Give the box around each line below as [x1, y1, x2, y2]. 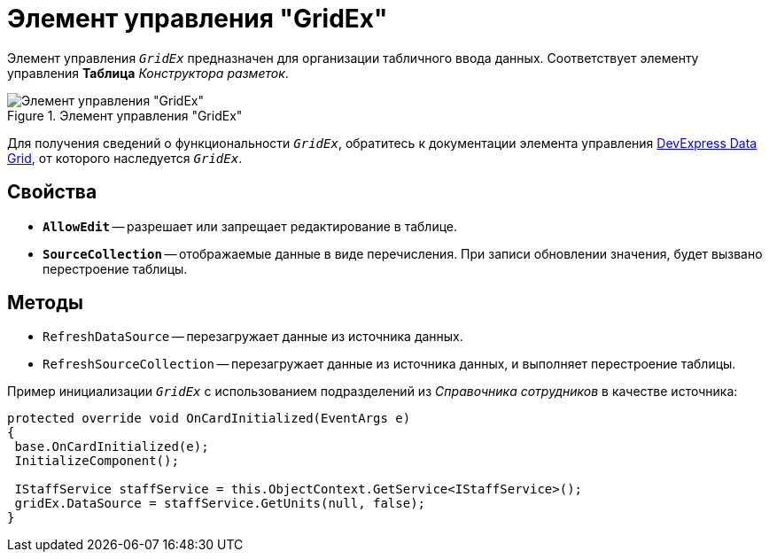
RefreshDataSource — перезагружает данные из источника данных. [43, 329, 463, 345]
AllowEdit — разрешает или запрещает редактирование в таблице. [43, 218, 458, 234]
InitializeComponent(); [14, 454, 179, 469]
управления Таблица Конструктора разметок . [7, 65, 289, 81]
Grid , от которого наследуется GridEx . [7, 150, 243, 166]
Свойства [7, 181, 97, 204]
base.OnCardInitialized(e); [14, 439, 209, 454]
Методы [7, 291, 83, 314]
